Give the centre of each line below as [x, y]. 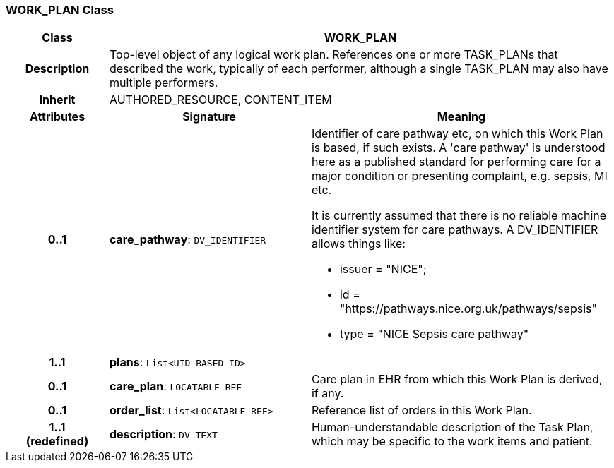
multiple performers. [164, 83]
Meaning [461, 117]
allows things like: [358, 244]
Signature [209, 117]
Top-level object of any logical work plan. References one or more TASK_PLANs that [333, 55]
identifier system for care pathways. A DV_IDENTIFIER [455, 230]
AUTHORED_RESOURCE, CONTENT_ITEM [220, 100]
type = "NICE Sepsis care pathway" [434, 334]
